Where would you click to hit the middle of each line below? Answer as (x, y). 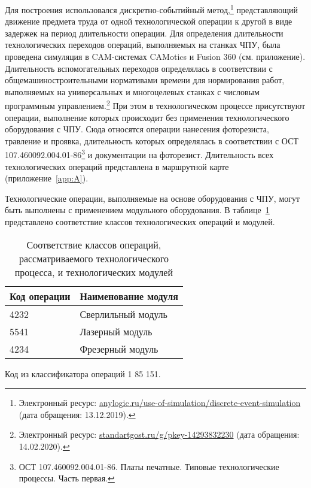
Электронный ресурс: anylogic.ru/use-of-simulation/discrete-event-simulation (160, 403)
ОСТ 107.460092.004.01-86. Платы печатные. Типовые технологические (149, 466)
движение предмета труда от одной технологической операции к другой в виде (149, 21)
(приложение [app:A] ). (47, 178)
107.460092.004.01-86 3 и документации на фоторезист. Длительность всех (139, 154)
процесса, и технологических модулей (94, 272)
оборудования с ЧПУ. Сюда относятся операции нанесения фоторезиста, (137, 129)
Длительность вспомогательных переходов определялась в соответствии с (139, 68)
